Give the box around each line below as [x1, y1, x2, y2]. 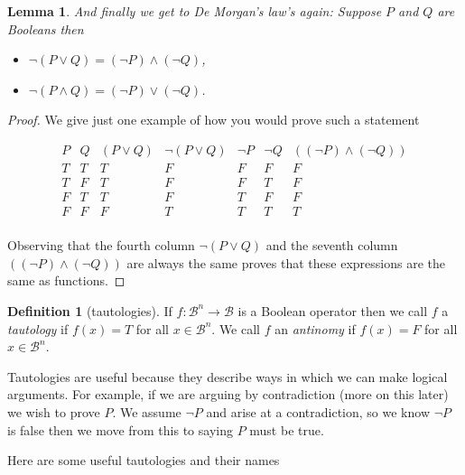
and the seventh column [265, 236, 398, 255]
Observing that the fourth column [7, 236, 195, 255]
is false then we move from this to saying [7, 420, 233, 439]
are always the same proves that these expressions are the [126, 253, 445, 272]
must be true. [249, 420, 324, 439]
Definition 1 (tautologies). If [7, 301, 172, 320]
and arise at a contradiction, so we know [206, 402, 431, 421]
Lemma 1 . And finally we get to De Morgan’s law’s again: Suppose [7, 2, 382, 20]
